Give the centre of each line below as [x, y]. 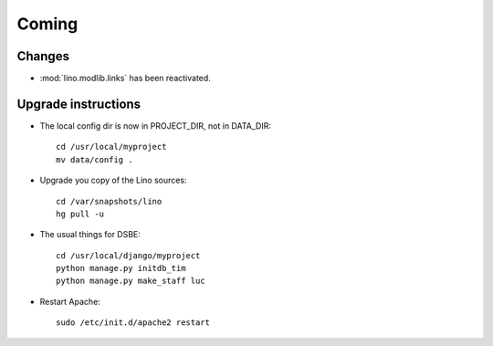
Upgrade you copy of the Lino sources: [113, 180]
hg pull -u [80, 214]
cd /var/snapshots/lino [109, 201]
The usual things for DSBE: [90, 235]
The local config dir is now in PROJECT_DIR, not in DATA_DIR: [155, 126]
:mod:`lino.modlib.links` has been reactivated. [126, 79]
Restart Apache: [70, 301]
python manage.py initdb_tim [121, 268]
